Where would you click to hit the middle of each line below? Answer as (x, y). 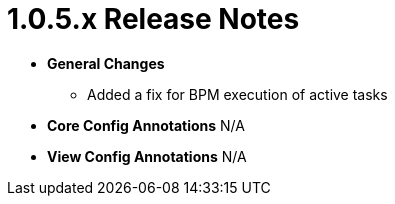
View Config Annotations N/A (147, 156)
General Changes (106, 63)
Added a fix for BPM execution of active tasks (237, 94)
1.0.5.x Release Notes (153, 19)
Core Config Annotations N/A (146, 125)
